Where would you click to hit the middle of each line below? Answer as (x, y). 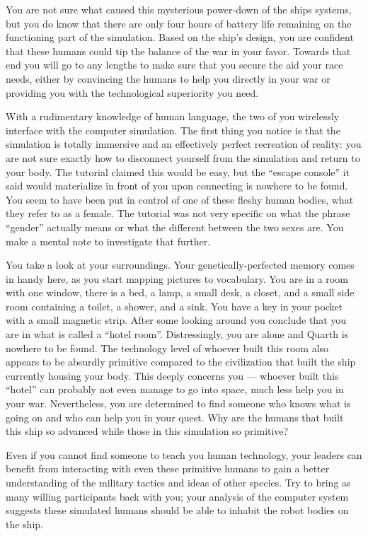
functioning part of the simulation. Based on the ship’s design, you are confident (180, 37)
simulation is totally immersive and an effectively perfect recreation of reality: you (184, 144)
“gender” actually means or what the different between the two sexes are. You (175, 227)
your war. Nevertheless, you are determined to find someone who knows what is (178, 403)
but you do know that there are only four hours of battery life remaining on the (179, 23)
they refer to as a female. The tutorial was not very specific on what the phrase (178, 213)
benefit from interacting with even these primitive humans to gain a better (168, 468)
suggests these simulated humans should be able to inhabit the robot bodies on (177, 510)
